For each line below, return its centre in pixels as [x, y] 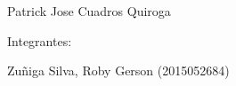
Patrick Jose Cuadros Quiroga [89, 11]
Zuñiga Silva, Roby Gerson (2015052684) [118, 70]
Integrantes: [40, 40]
